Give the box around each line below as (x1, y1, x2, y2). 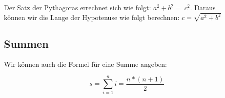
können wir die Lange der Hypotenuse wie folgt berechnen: (4, 12, 180, 22)
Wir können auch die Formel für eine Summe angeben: (4, 59, 167, 69)
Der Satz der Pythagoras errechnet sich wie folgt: (4, 2, 151, 12)
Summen (4, 36, 49, 51)
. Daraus (190, 2, 216, 12)
